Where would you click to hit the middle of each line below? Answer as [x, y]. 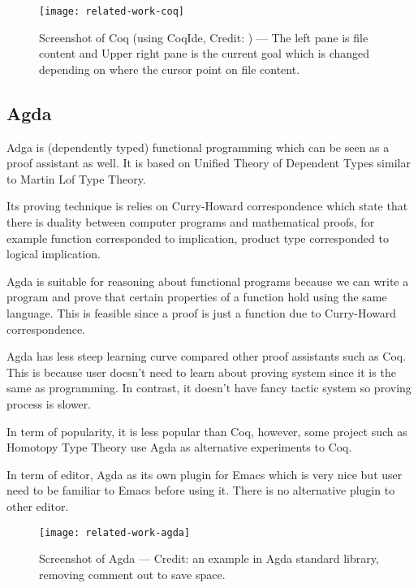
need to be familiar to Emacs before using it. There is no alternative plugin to [201, 490]
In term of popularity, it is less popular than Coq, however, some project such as [207, 431]
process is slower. [49, 403]
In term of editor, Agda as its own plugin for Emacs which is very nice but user [205, 474]
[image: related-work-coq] [112, 11]
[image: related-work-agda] [115, 532]
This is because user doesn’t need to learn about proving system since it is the [201, 372]
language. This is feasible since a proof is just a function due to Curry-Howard [202, 312]
